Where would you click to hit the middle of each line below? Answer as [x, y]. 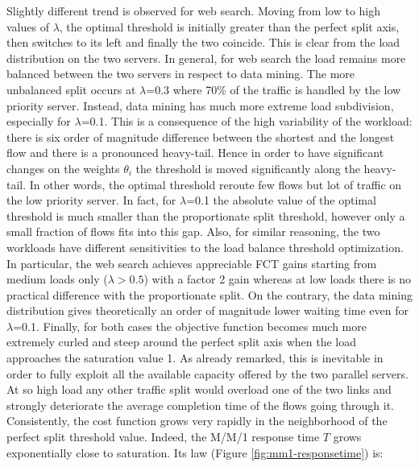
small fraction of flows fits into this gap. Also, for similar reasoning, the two [193, 231]
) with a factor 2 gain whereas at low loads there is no [278, 279]
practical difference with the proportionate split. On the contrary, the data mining [209, 294]
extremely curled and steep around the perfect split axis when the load [181, 342]
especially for [39, 121]
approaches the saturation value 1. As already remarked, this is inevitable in [195, 358]
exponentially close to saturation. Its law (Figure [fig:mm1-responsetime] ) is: [195, 452]
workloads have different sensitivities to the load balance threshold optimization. [205, 247]
